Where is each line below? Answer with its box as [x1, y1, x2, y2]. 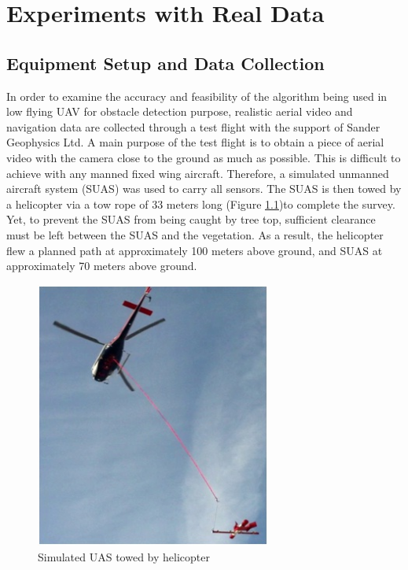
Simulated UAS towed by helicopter [38, 548, 210, 564]
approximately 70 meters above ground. [6, 257, 197, 274]
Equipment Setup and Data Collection [6, 50, 325, 75]
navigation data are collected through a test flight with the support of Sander [6, 118, 380, 135]
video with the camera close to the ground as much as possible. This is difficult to [6, 149, 401, 165]
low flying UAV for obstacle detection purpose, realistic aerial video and [6, 103, 353, 120]
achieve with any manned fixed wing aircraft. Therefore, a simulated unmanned [6, 165, 389, 181]
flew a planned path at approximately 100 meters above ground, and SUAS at [6, 242, 383, 258]
